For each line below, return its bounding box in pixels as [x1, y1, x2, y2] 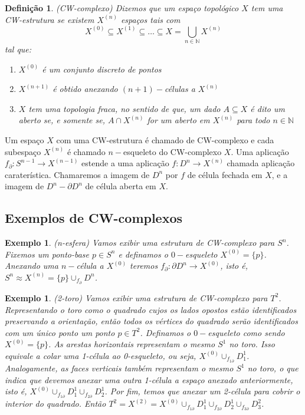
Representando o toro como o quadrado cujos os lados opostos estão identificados [5, 303, 297, 315]
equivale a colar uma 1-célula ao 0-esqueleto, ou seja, [5, 349, 196, 361]
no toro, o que [247, 362, 299, 374]
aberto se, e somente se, [18, 114, 105, 126]
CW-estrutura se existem [5, 13, 94, 25]
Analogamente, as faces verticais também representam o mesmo [5, 362, 234, 374]
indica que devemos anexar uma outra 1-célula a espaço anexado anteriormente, [5, 373, 293, 386]
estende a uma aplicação [81, 157, 169, 169]
